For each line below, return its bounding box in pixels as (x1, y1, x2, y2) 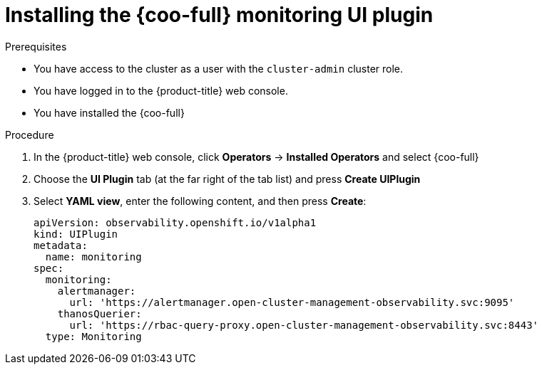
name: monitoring (45, 250, 142, 263)
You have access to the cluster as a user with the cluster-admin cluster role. (34, 62, 404, 75)
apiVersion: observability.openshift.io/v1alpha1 (34, 216, 317, 228)
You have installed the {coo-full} (34, 106, 185, 119)
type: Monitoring (45, 330, 142, 342)
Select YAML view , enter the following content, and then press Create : (34, 194, 367, 207)
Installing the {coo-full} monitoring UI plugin (5, 3, 434, 27)
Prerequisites (5, 40, 67, 53)
